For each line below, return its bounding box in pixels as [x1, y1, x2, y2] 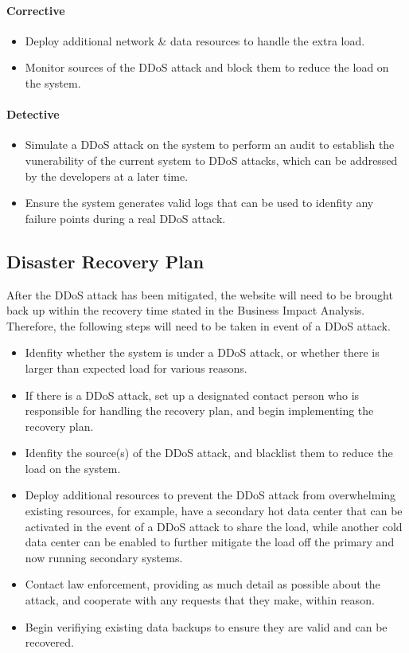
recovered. [25, 634, 74, 651]
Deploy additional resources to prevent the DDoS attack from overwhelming [25, 487, 396, 503]
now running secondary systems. [25, 549, 183, 565]
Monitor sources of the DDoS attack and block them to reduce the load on [25, 59, 389, 76]
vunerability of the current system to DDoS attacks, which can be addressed [25, 151, 398, 168]
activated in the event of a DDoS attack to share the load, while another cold [25, 518, 403, 534]
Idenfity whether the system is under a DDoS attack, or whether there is [25, 344, 380, 361]
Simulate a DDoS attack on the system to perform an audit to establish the [25, 136, 395, 153]
